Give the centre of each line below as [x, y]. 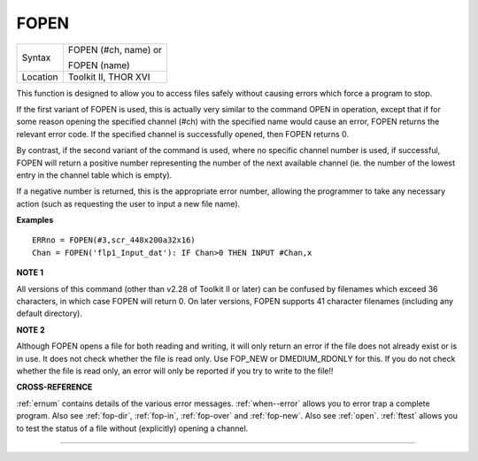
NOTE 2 [31, 330]
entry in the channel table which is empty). [94, 175]
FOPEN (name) [99, 65]
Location [40, 77]
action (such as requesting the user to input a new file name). [128, 204]
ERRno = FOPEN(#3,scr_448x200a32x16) [114, 240]
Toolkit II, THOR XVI [109, 77]
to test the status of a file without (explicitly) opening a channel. [132, 428]
